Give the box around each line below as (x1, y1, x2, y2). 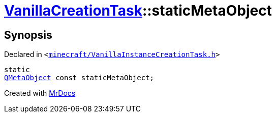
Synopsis (4, 28, 52, 41)
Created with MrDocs (4, 89, 76, 98)
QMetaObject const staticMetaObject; (4, 74, 155, 82)
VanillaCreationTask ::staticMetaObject (4, 2, 272, 19)
